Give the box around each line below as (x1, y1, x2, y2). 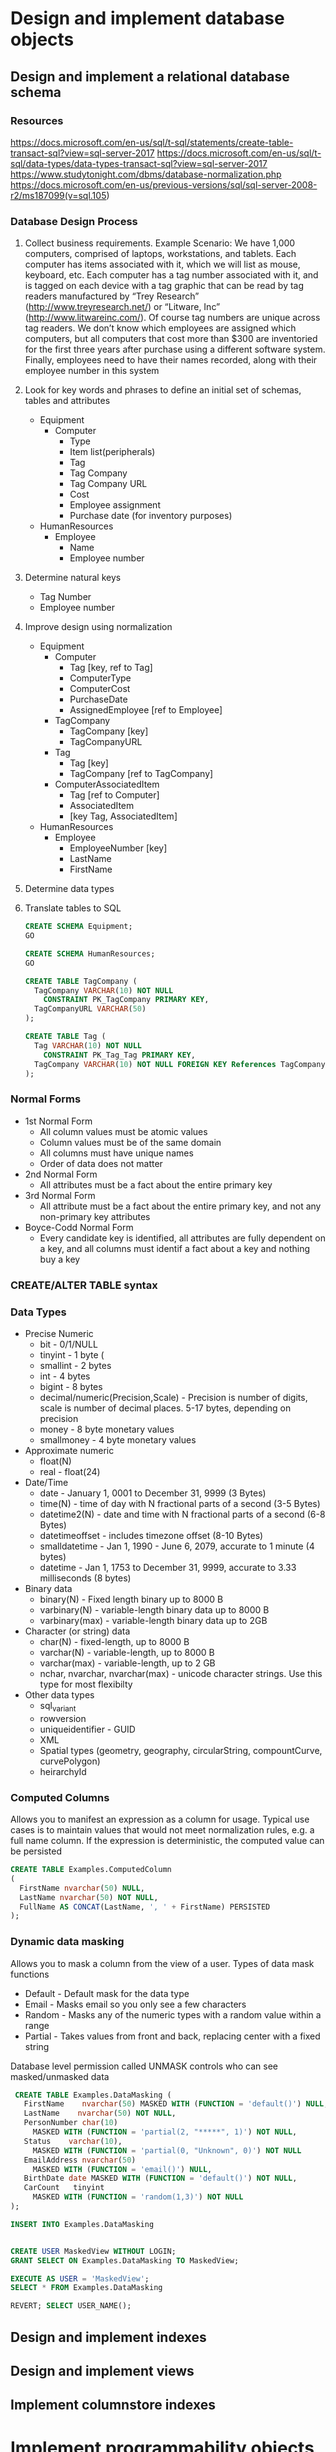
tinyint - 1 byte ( (39, 1348, 105, 1361)
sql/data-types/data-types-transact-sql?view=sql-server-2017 (10, 157, 268, 169)
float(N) (39, 1455, 72, 1467)
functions (10, 1968, 50, 1980)
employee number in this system (24, 365, 160, 377)
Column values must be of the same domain (39, 1136, 222, 1148)
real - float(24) (39, 1465, 101, 1477)
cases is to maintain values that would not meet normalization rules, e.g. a (10, 1824, 315, 1836)
